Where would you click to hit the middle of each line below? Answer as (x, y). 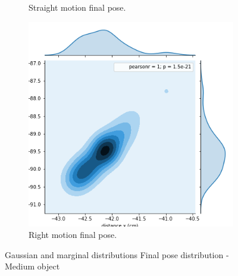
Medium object (32, 266)
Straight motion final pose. (77, 7)
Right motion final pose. (73, 235)
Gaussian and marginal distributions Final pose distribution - (117, 254)
